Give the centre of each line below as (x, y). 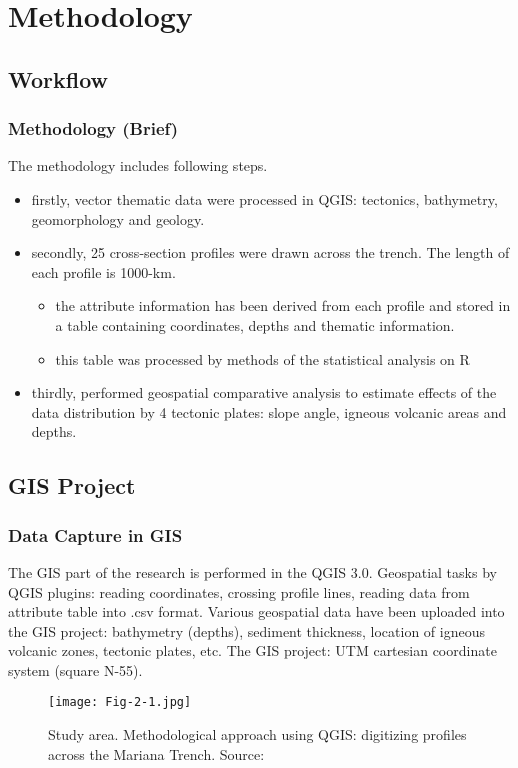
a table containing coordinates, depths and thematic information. (255, 324)
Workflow (58, 78)
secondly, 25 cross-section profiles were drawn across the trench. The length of (270, 252)
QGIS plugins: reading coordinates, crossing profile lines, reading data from (239, 591)
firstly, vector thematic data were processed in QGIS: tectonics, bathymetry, (264, 198)
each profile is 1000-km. (103, 271)
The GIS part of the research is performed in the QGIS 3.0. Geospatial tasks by (252, 571)
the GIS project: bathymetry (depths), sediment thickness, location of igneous (246, 630)
